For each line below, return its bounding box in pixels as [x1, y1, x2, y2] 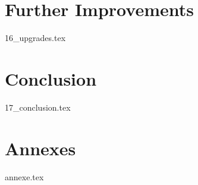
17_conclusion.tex [5, 101, 71, 113]
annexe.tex [5, 170, 44, 183]
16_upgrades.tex [5, 32, 66, 44]
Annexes [5, 136, 76, 160]
